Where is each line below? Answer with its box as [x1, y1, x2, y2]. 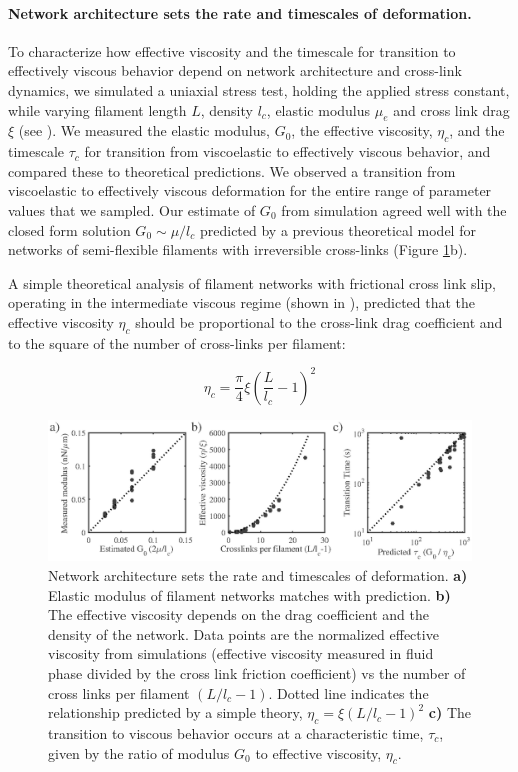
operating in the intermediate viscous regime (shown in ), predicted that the [8, 292, 476, 313]
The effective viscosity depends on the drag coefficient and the [48, 604, 429, 625]
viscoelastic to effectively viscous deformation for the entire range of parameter [8, 180, 492, 201]
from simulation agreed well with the [281, 199, 507, 220]
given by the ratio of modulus [48, 742, 230, 763]
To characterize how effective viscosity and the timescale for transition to [8, 40, 456, 61]
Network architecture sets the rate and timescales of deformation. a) [48, 565, 468, 586]
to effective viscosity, [255, 742, 382, 763]
